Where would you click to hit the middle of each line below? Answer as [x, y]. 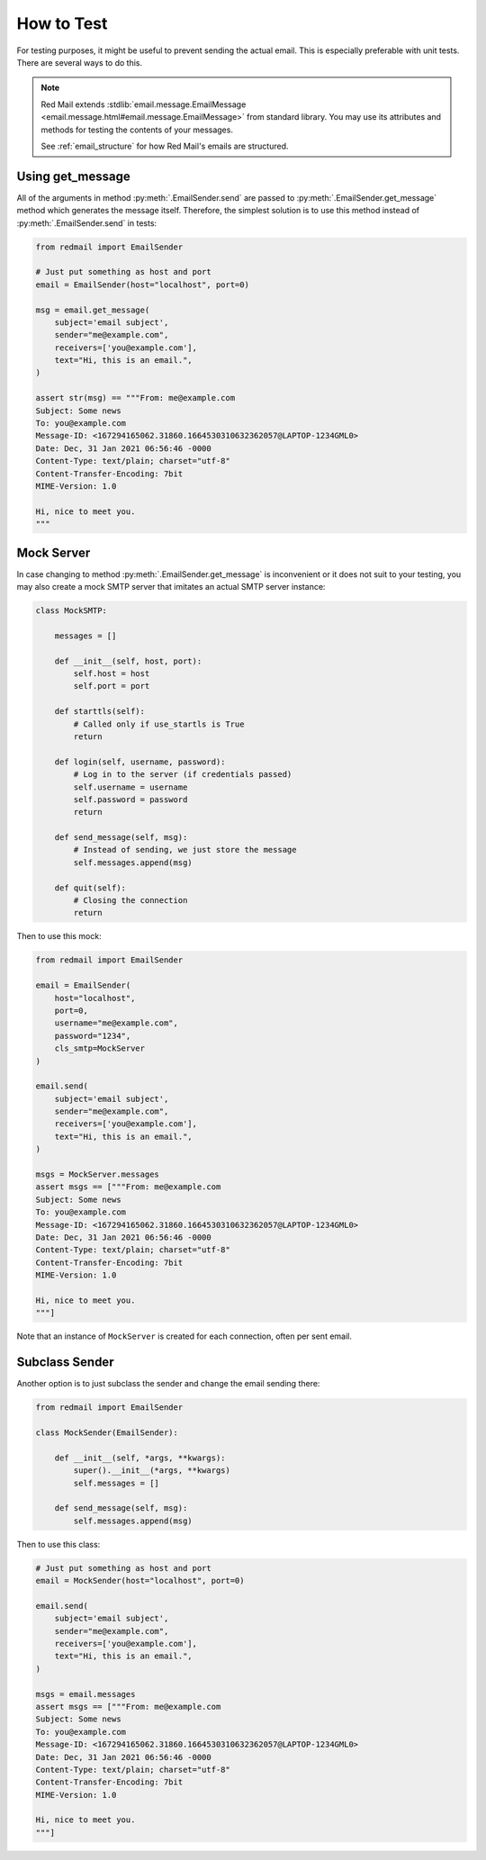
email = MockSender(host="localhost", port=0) [140, 1581]
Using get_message [73, 176]
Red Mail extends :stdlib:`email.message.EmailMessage [144, 104]
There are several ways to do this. [80, 62]
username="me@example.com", [117, 1023]
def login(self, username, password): [140, 762]
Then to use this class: [58, 1544]
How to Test [62, 23]
